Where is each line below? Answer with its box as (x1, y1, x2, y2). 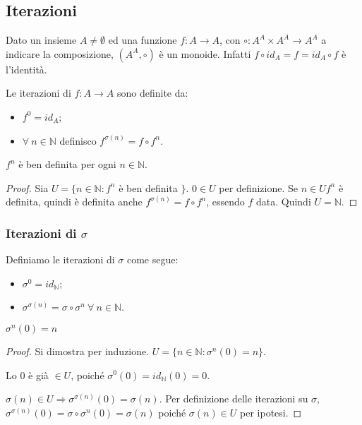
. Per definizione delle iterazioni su (159, 391, 308, 406)
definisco (59, 133, 97, 148)
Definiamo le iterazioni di (6, 252, 115, 267)
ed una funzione (108, 32, 177, 47)
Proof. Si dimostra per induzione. (6, 343, 150, 358)
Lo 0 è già (6, 367, 49, 382)
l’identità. (6, 61, 47, 76)
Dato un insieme (6, 32, 77, 47)
